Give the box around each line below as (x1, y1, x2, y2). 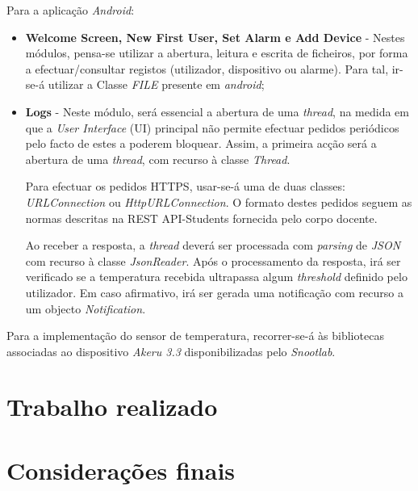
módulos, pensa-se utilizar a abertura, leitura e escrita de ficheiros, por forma (25, 44, 408, 61)
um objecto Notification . (25, 300, 146, 317)
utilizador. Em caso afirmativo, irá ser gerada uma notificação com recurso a (25, 283, 403, 300)
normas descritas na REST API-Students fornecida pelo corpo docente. (25, 209, 378, 226)
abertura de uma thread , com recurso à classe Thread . (25, 150, 291, 167)
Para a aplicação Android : (6, 2, 135, 18)
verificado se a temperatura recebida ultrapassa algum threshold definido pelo (25, 268, 408, 285)
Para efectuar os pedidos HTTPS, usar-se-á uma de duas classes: (25, 178, 345, 195)
